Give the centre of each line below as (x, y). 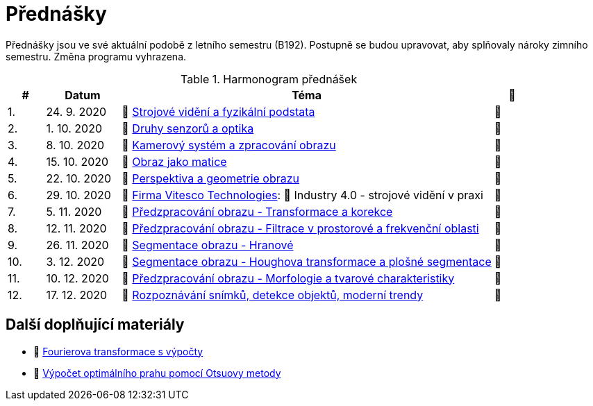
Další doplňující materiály (95, 325)
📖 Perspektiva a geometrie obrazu (211, 178)
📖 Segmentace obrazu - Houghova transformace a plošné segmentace (307, 261)
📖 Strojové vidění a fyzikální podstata (218, 111)
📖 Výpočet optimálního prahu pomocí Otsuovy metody (157, 373)
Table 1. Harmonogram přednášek (269, 79)
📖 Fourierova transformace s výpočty (118, 351)
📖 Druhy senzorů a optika (188, 128)
